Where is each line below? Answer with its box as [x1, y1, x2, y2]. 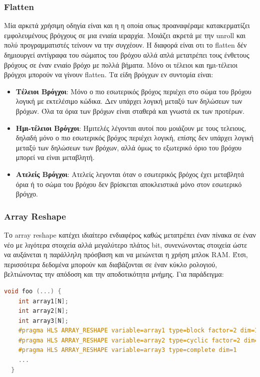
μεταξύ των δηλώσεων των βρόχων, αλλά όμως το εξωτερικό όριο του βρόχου [15, 142, 242, 152]
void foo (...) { [4, 287, 61, 295]
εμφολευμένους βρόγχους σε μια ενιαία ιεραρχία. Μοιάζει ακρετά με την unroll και [4, 30, 245, 40]
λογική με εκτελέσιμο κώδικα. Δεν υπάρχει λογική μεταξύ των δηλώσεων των [15, 96, 242, 106]
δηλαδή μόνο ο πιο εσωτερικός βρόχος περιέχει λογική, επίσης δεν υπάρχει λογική [15, 132, 254, 143]
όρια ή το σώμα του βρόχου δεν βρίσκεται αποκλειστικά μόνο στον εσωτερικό [15, 178, 242, 189]
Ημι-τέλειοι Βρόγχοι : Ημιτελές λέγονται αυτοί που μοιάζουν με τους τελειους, [15, 122, 246, 133]
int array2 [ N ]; [18, 307, 68, 315]
